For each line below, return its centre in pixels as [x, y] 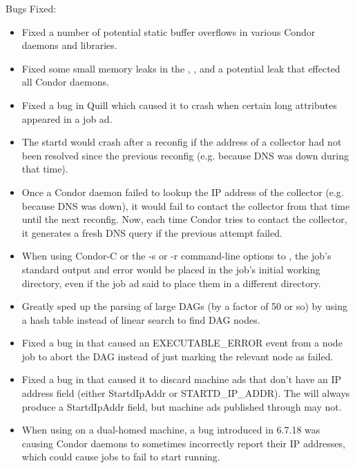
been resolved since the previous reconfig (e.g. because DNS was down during [185, 155]
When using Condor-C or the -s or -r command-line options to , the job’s [176, 256]
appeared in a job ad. [67, 118]
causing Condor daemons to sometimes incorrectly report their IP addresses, [183, 443]
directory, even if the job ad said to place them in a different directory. [171, 283]
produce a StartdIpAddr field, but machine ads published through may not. [182, 406]
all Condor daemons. [65, 82]
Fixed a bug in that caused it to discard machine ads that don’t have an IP [182, 379]
